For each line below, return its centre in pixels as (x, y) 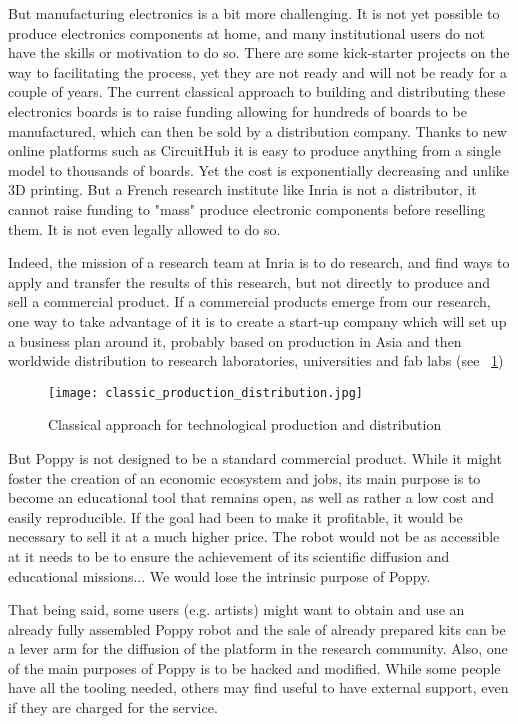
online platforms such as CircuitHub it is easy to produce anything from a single (254, 150)
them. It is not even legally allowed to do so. (144, 228)
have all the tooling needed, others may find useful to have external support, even (258, 687)
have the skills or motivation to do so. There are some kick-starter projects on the (259, 52)
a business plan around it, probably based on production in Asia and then (235, 340)
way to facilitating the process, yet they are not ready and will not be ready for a (257, 71)
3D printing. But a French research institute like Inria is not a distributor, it (242, 189)
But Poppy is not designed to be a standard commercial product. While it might (255, 457)
